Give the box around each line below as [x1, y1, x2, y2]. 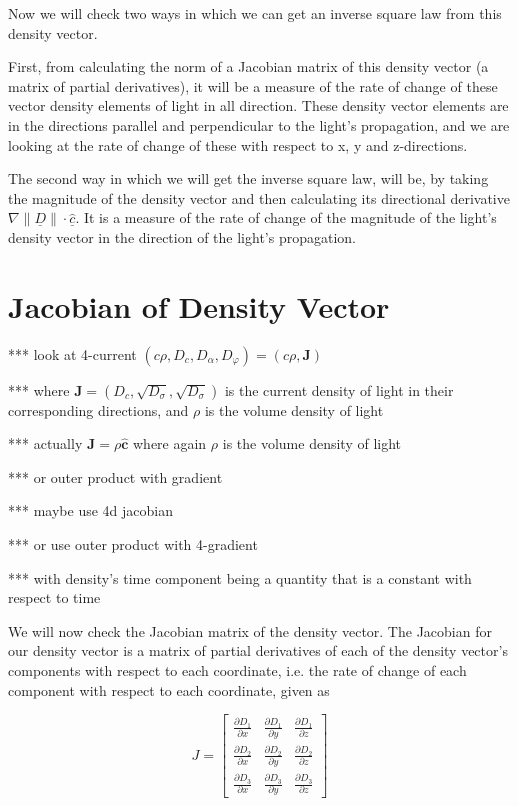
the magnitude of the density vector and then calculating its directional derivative [8, 187, 510, 208]
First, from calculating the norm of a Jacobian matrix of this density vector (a [8, 56, 489, 77]
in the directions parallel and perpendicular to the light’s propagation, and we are [8, 114, 510, 135]
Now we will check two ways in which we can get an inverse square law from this [8, 3, 502, 23]
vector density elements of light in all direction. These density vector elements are [8, 95, 509, 116]
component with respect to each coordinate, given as [8, 679, 330, 700]
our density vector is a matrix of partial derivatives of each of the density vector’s [8, 640, 508, 661]
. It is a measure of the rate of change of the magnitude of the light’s [75, 207, 497, 228]
